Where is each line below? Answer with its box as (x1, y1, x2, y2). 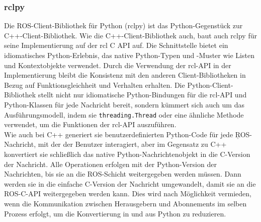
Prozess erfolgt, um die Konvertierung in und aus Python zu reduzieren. (4, 208, 226, 218)
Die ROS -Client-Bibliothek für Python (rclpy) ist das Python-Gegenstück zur (4, 20, 243, 31)
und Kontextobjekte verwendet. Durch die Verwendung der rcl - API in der (4, 60, 231, 70)
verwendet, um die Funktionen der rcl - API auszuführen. (4, 119, 177, 130)
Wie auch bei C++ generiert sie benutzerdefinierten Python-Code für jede (4, 129, 233, 139)
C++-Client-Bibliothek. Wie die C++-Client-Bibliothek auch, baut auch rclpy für (4, 30, 257, 40)
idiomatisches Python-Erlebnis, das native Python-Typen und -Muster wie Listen (4, 50, 254, 60)
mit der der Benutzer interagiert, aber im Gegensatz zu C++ (38, 139, 227, 149)
